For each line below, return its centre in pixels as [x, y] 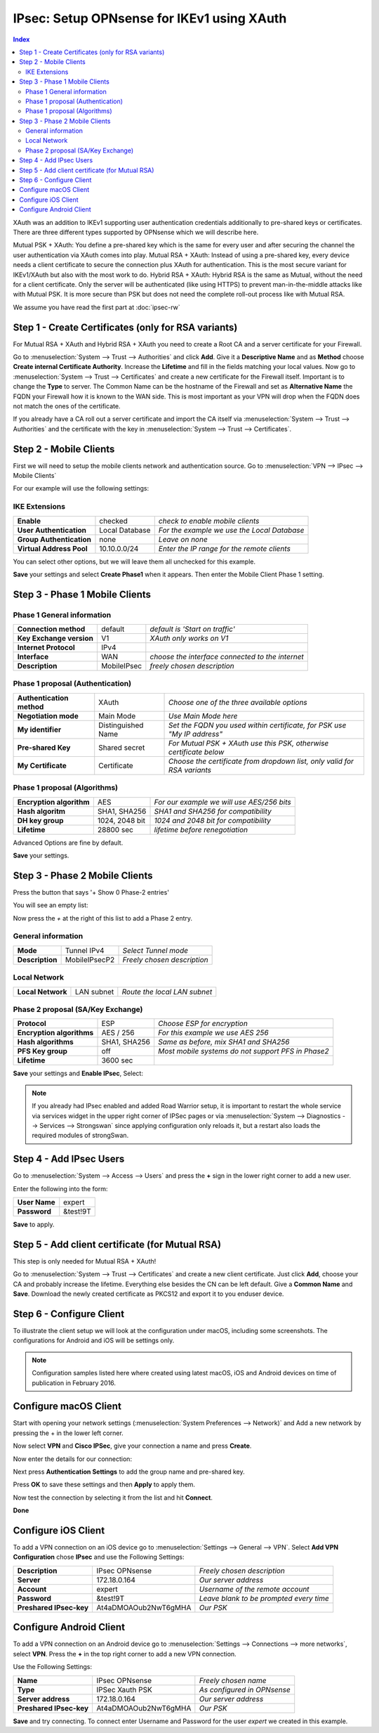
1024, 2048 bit [121, 820]
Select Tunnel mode [155, 950]
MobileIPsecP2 [90, 959]
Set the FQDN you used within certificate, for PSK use [258, 725]
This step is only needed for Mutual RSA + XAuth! [85, 1261]
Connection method [51, 629]
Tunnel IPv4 [85, 950]
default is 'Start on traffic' [192, 629]
